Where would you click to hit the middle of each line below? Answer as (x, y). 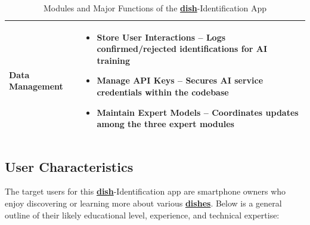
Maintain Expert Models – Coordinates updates (198, 112)
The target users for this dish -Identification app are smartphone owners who (145, 191)
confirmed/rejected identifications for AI (182, 49)
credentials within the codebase (163, 92)
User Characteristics (69, 166)
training (114, 60)
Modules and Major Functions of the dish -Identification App (155, 8)
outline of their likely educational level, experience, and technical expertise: (142, 215)
